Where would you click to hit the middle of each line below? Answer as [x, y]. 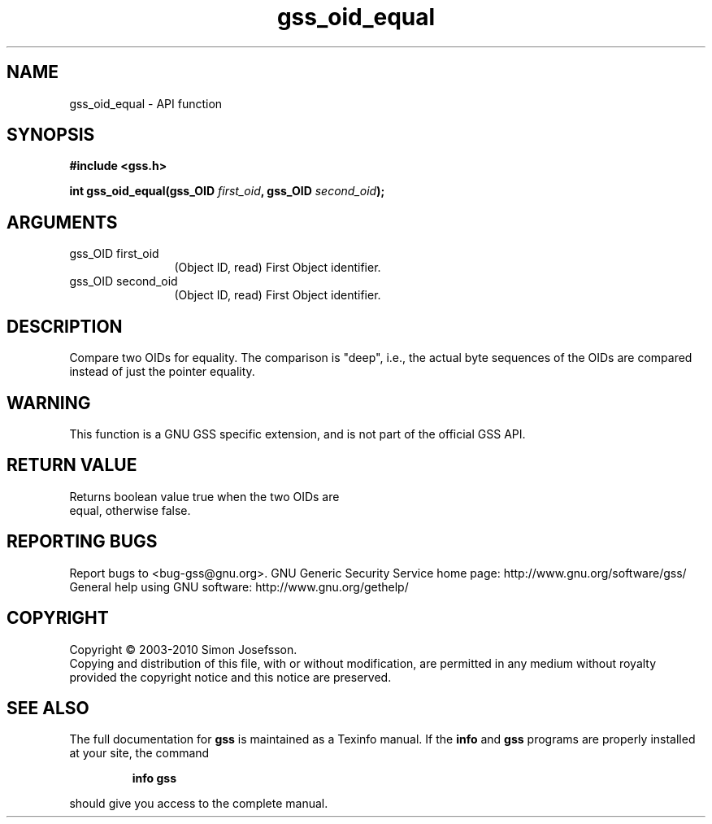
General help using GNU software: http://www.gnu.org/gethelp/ [239, 586]
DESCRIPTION [65, 326]
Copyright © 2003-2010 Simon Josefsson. [183, 649]
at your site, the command [139, 753]
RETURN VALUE [72, 465]
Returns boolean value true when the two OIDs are [204, 496]
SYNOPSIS [51, 135]
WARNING [49, 403]
